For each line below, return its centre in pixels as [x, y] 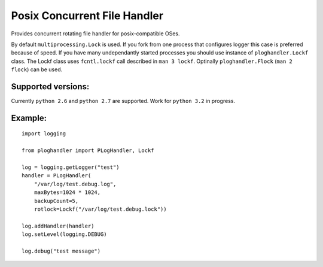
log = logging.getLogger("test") [71, 167]
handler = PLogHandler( [57, 176]
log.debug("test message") [61, 251]
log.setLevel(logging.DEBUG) [64, 234]
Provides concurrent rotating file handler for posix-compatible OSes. [95, 34]
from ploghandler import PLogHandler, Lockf [88, 151]
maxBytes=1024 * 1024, [67, 192]
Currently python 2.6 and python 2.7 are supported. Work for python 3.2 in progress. [123, 101]
